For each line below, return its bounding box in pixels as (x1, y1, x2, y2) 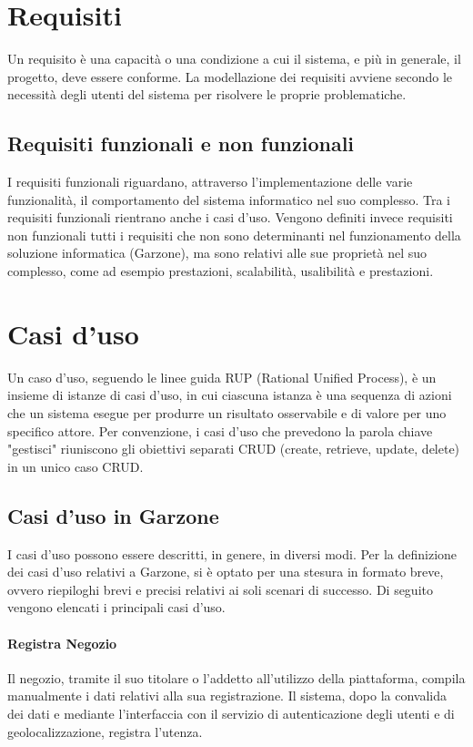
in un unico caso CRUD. (7, 456, 144, 476)
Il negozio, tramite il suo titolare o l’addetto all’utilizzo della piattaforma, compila (7, 668, 466, 687)
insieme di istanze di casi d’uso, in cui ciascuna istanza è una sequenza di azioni (7, 385, 452, 404)
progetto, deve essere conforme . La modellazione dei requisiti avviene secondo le (7, 67, 453, 86)
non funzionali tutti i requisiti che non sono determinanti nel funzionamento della (7, 225, 461, 244)
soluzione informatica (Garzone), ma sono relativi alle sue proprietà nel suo (7, 243, 428, 262)
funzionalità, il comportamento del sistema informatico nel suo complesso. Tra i (7, 189, 450, 209)
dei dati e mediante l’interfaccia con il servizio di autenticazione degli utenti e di (7, 703, 455, 722)
